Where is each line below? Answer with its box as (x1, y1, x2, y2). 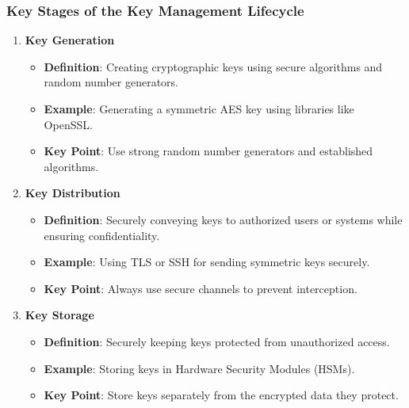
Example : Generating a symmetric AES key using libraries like (44, 101, 354, 116)
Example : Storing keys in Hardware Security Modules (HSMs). (44, 360, 355, 376)
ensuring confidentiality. (44, 227, 160, 243)
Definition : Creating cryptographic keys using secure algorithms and (44, 58, 383, 74)
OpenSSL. (44, 116, 93, 132)
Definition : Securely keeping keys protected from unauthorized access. (44, 333, 390, 349)
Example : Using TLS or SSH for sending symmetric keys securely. (44, 254, 370, 270)
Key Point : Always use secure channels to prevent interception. (44, 280, 357, 296)
